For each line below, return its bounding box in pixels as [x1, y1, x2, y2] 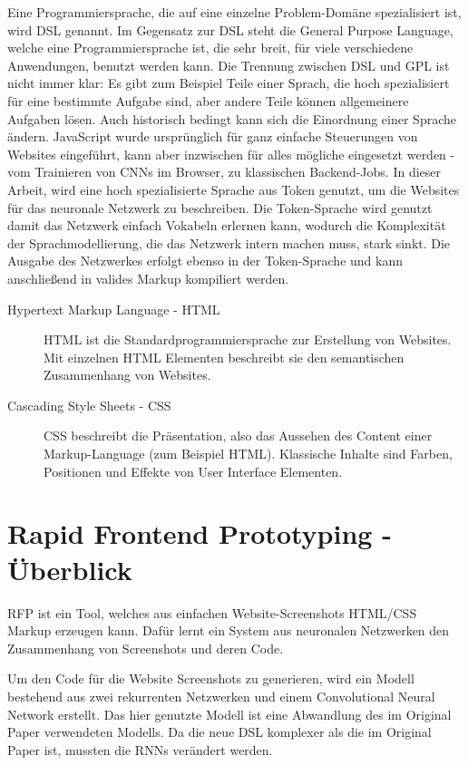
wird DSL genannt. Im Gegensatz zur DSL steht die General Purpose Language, [7, 20, 453, 39]
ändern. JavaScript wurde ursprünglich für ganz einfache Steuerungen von [7, 127, 418, 146]
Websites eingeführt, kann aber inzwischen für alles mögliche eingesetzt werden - [7, 144, 455, 163]
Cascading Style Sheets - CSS [7, 395, 171, 414]
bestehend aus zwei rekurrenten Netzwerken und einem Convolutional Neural [7, 686, 435, 705]
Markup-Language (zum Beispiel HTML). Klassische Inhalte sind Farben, [44, 444, 453, 463]
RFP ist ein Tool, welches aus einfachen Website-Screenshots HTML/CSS [7, 603, 417, 622]
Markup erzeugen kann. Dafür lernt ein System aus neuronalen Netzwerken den [7, 621, 450, 640]
